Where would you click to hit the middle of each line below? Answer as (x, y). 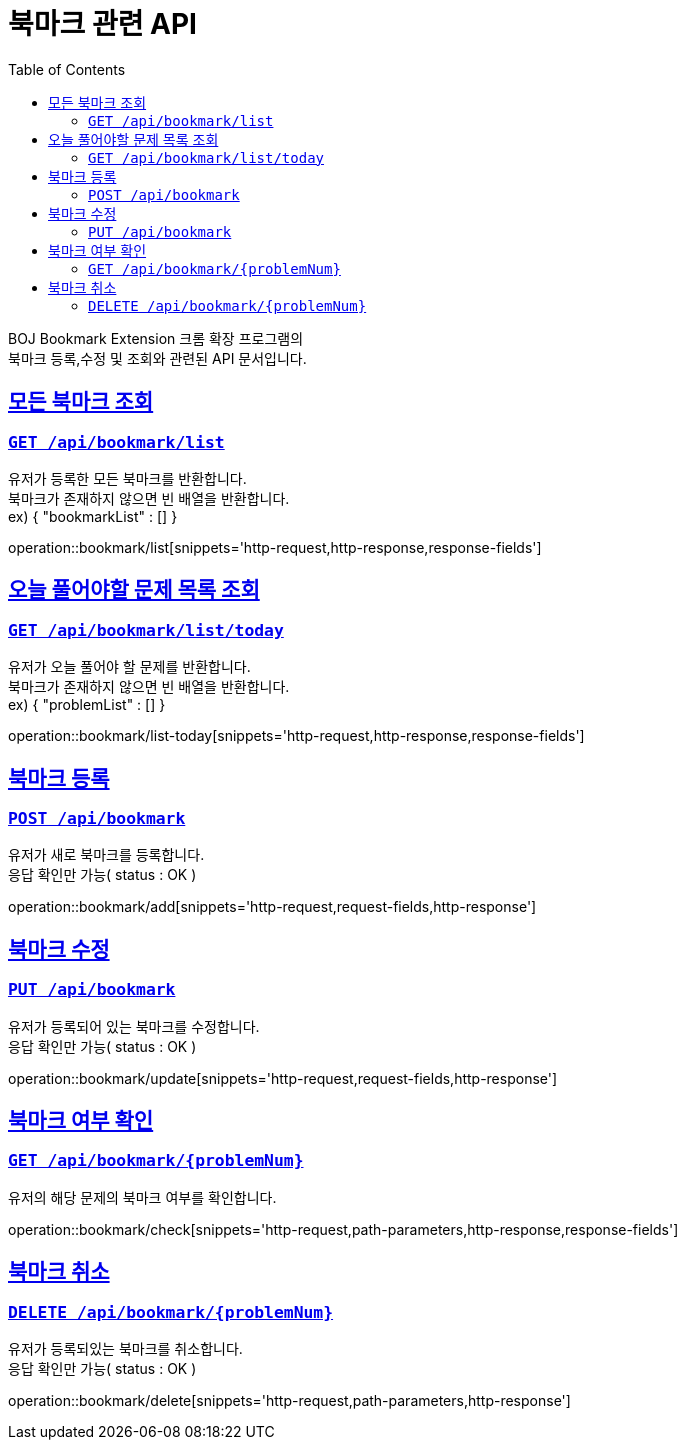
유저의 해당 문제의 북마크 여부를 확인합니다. (142, 1197)
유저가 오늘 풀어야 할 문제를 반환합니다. (129, 667)
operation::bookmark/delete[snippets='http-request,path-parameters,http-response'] (289, 1401)
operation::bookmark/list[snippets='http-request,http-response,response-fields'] (275, 547)
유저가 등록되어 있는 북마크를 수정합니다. (134, 1026)
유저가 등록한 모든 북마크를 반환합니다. (127, 478)
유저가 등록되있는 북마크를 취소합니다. (125, 1349)
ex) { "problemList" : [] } (87, 705)
